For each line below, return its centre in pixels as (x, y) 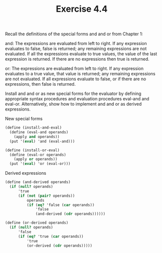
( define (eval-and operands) (39, 132)
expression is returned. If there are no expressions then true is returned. (77, 59)
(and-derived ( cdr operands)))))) (71, 214)
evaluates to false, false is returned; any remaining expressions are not (76, 49)
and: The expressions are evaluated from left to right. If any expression (76, 44)
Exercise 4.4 (82, 9)
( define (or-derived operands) (37, 223)
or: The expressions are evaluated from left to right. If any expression (74, 69)
